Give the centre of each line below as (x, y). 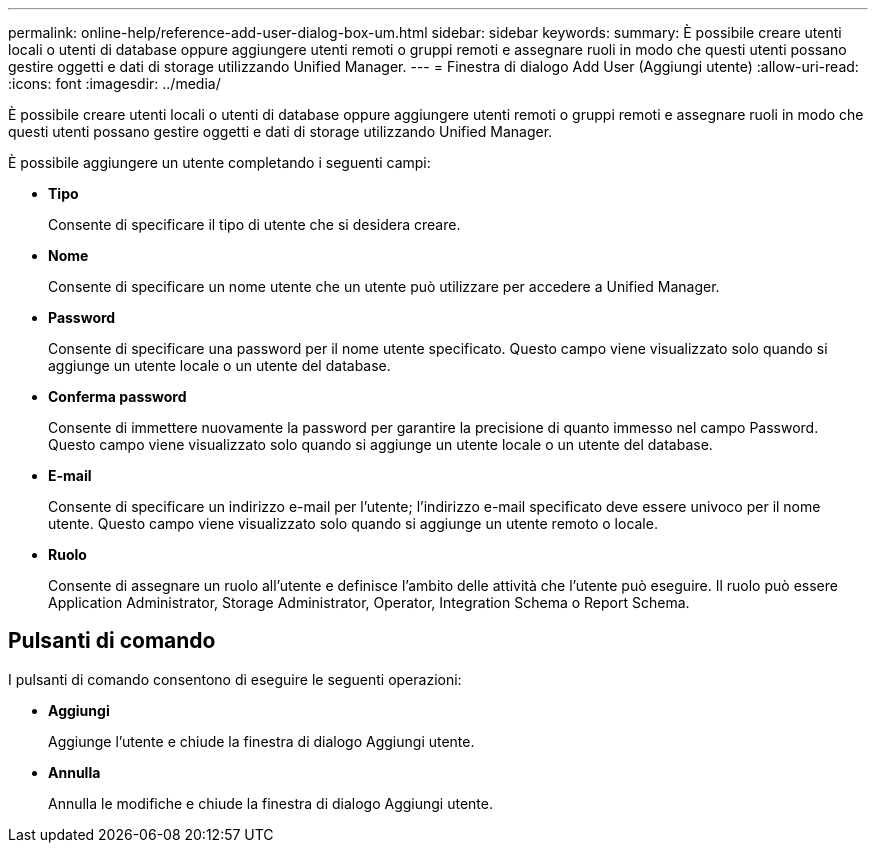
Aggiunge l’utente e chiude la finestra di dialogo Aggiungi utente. (261, 741)
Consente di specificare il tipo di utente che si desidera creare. (254, 224)
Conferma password (117, 396)
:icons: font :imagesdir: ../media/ (114, 83)
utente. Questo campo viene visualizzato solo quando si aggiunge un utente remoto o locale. (353, 523)
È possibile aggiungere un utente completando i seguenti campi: (219, 162)
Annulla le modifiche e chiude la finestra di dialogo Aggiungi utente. (270, 803)
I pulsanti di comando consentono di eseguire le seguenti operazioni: (235, 679)
